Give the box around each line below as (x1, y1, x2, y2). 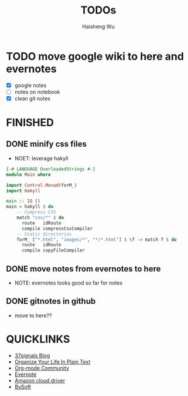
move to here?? (14, 312, 52, 319)
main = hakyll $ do (6, 204, 54, 210)
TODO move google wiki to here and (6, 49, 184, 63)
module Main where (6, 172, 51, 177)
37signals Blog (14, 352, 50, 359)
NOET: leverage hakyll (14, 155, 69, 162)
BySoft (14, 383, 31, 390)
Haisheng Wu (81, 23, 115, 30)
